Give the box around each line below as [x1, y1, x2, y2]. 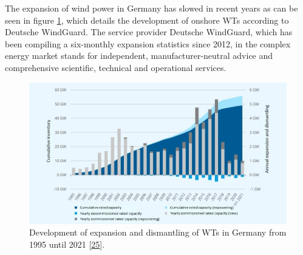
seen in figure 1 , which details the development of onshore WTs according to [5, 13, 289, 26]
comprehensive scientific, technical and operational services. [5, 61, 226, 73]
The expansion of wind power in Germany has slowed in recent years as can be [5, 2, 298, 14]
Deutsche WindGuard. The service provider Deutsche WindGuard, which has [5, 25, 293, 38]
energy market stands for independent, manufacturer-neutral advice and [5, 49, 273, 62]
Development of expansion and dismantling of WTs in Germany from [29, 226, 287, 239]
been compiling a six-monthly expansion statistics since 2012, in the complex [5, 37, 291, 50]
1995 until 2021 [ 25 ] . [29, 237, 105, 250]
